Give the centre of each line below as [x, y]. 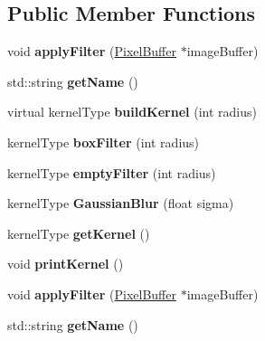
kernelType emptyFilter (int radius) [112, 172]
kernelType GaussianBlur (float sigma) [121, 203]
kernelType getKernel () [79, 233]
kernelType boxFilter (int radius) [104, 142]
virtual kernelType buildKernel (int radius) [132, 112]
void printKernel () [66, 264]
